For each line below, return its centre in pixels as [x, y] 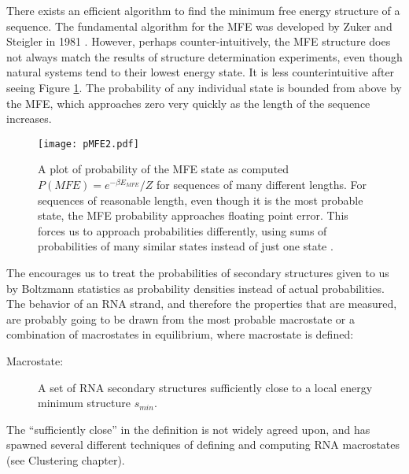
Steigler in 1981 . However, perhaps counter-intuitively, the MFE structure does [199, 41]
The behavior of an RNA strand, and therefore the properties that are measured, [202, 304]
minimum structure [84, 403]
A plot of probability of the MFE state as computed [164, 169]
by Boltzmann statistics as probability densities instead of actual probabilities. [195, 288]
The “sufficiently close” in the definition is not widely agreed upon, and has [188, 429]
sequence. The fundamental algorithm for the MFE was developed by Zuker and [199, 26]
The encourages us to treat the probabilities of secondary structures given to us [198, 272]
